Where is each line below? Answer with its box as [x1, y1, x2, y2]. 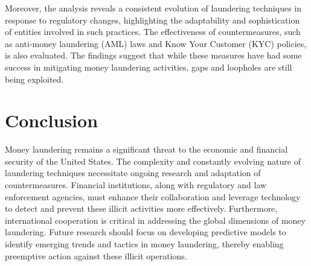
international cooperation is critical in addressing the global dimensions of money [5, 214, 306, 226]
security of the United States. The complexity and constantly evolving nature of [5, 154, 301, 167]
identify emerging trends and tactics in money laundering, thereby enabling [5, 238, 284, 250]
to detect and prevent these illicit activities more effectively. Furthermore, [5, 202, 278, 215]
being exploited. [5, 72, 64, 85]
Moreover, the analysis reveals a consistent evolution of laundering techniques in [5, 2, 302, 14]
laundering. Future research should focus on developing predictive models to [5, 226, 286, 238]
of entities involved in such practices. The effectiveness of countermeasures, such [5, 25, 301, 38]
